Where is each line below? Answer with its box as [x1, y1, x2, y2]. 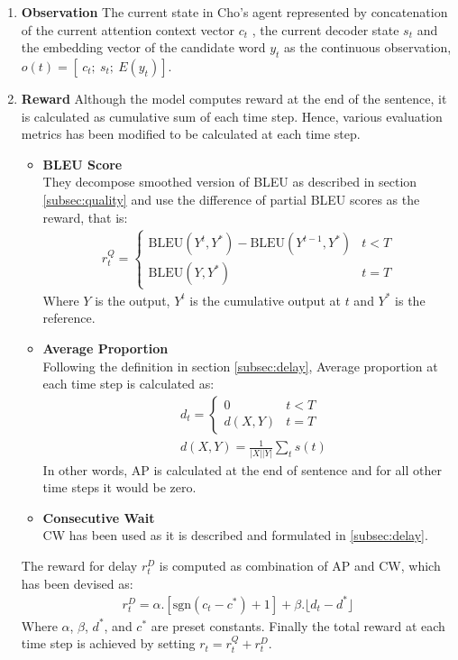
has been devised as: [21, 573, 133, 592]
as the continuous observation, [284, 38, 452, 57]
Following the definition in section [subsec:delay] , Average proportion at [42, 356, 438, 375]
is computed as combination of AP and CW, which [159, 555, 441, 574]
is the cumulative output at [189, 290, 341, 309]
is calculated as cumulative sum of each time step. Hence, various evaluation [21, 106, 443, 125]
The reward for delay [21, 555, 138, 574]
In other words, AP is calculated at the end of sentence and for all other [42, 460, 442, 479]
